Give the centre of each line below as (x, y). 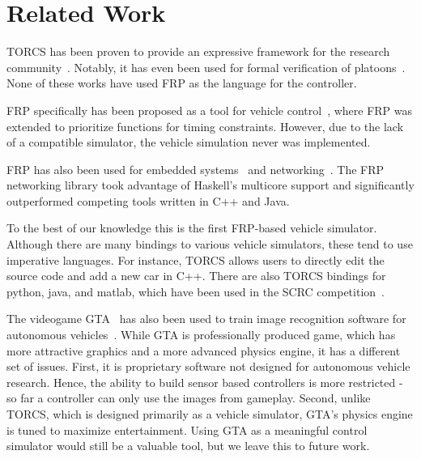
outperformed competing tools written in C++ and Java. (148, 200)
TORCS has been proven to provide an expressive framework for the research (198, 51)
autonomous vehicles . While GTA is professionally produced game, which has (201, 335)
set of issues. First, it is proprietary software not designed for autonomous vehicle (208, 366)
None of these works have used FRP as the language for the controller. (182, 83)
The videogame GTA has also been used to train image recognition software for (206, 319)
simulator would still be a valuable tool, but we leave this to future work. (188, 446)
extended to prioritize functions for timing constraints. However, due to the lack (205, 126)
